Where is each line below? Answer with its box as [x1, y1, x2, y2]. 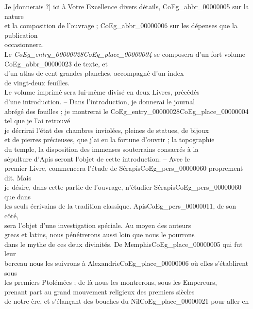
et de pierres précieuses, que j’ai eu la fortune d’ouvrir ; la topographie [4, 134, 215, 145]
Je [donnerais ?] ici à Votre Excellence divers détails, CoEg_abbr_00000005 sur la [4, 1, 249, 11]
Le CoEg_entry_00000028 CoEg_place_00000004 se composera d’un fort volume [4, 49, 246, 59]
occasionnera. [4, 39, 44, 49]
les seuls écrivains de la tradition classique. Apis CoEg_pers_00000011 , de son [4, 201, 236, 211]
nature [4, 11, 24, 21]
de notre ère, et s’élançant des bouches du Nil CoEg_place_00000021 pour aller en [4, 296, 249, 306]
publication [4, 30, 38, 40]
